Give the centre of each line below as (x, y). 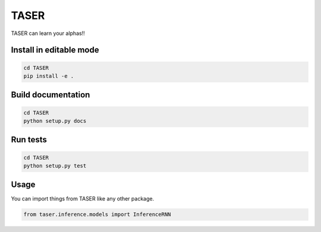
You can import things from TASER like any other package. (83, 199)
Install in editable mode (55, 50)
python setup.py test (55, 166)
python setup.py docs (55, 121)
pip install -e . (49, 76)
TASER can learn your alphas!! (48, 33)
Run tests (29, 140)
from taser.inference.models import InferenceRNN (97, 214)
